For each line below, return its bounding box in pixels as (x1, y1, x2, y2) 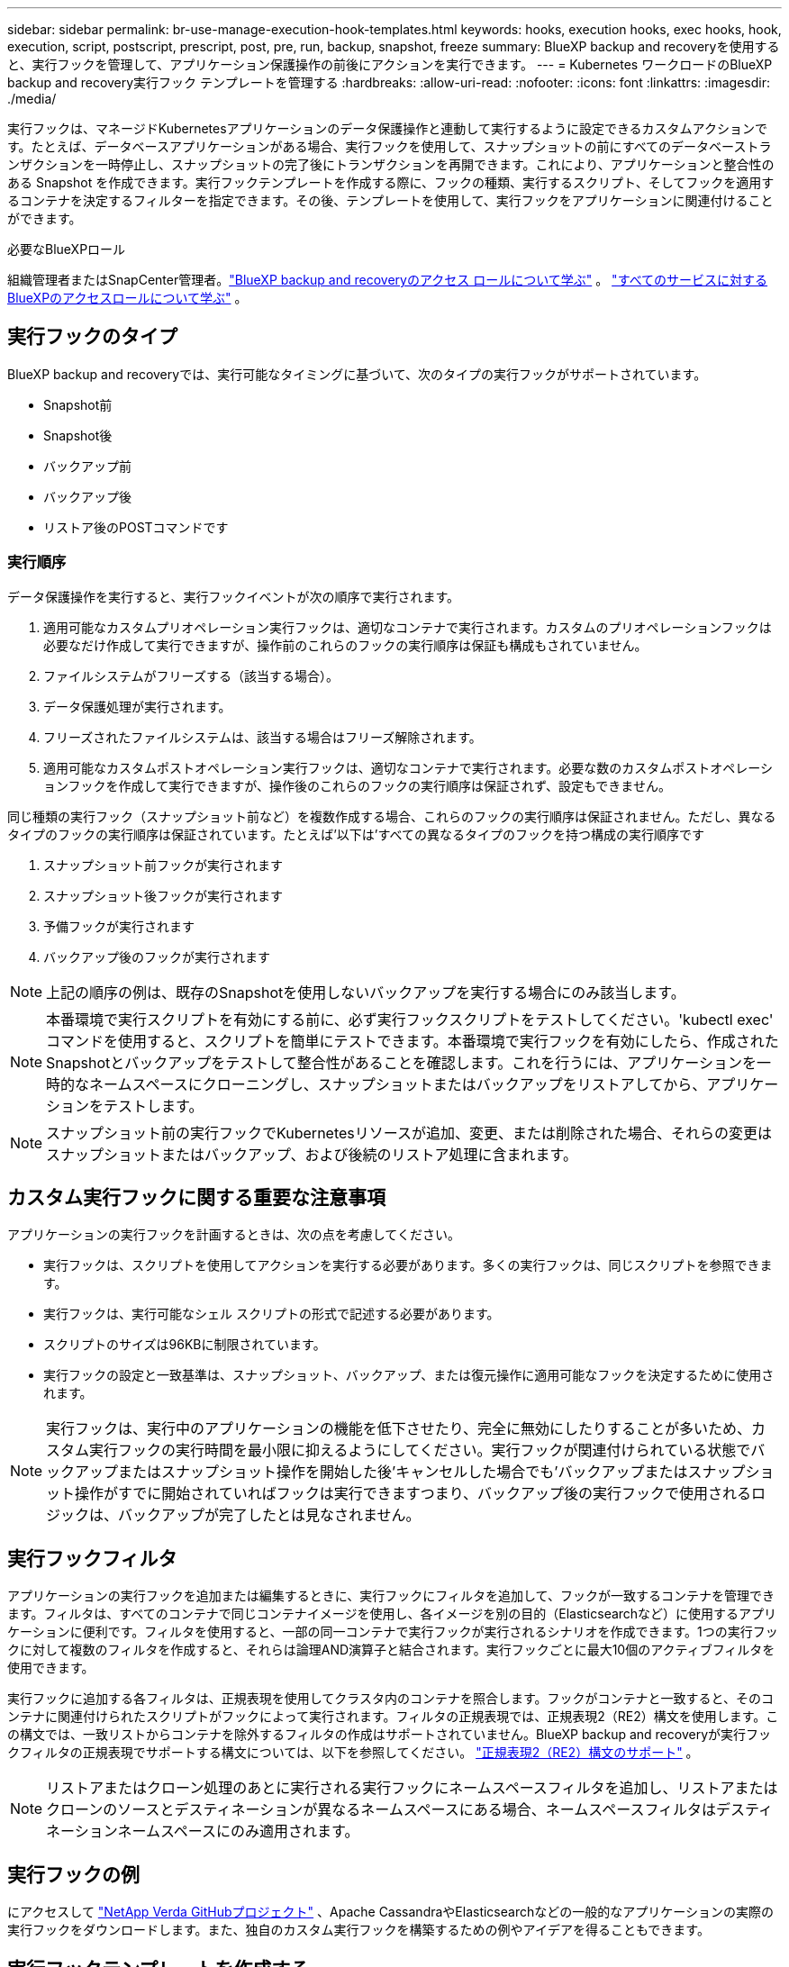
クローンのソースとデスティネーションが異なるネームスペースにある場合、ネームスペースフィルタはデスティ (46, 1800, 774, 1819)
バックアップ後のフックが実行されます (43, 948, 270, 965)
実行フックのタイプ (7, 325, 177, 349)
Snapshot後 (43, 427, 113, 443)
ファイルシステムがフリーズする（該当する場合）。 (43, 667, 339, 684)
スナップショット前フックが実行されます (43, 857, 283, 873)
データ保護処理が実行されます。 (43, 698, 231, 714)
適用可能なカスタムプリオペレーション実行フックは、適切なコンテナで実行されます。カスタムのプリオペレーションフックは (43, 619, 772, 635)
